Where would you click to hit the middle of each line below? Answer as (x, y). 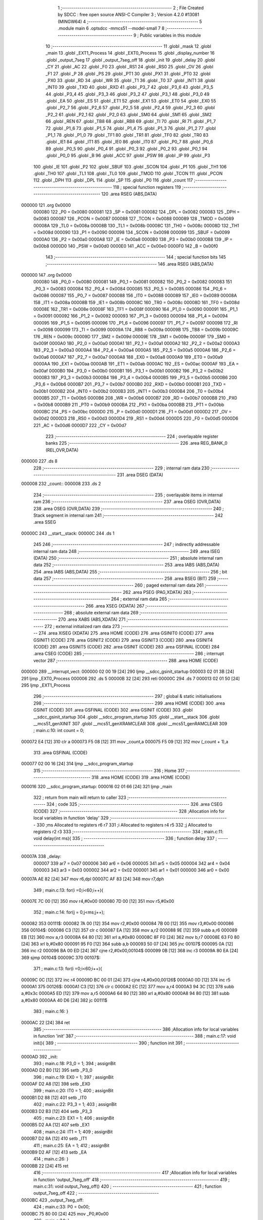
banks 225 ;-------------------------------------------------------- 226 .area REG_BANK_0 (136, 443)
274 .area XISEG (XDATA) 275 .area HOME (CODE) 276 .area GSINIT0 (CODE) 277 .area (126, 633)
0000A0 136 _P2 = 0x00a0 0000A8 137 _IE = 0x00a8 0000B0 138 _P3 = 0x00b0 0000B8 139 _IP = (133, 239)
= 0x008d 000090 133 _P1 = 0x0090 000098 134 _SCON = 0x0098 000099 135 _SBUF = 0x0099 (131, 232)
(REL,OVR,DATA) (62, 450)
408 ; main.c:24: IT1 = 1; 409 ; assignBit (73, 1132)
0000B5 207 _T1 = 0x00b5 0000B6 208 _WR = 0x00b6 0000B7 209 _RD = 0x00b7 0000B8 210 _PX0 (135, 398)
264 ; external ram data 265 (139, 599)
